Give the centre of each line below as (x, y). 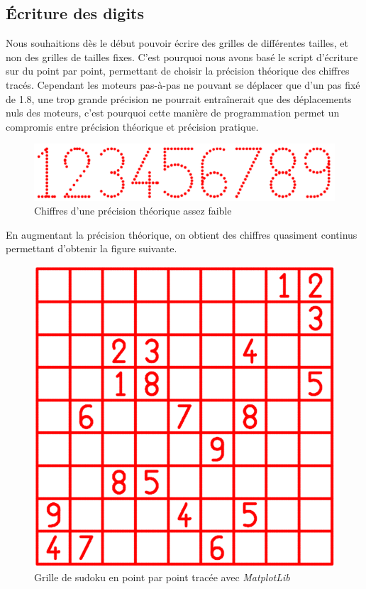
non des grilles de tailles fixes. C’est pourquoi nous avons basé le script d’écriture (182, 56)
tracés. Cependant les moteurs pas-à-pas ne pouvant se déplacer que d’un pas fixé (183, 84)
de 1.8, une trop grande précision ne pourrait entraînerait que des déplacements (179, 98)
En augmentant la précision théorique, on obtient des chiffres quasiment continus (182, 234)
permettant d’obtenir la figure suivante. (91, 248)
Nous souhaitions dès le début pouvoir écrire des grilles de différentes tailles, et (177, 43)
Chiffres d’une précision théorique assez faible (133, 211)
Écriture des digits (75, 13)
